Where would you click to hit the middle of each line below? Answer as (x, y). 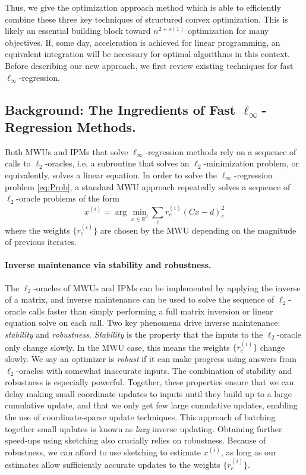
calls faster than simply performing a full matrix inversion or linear (151, 311)
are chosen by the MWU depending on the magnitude (198, 230)
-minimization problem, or (251, 163)
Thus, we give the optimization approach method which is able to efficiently (143, 7)
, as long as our (249, 452)
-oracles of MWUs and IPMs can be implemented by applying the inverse (167, 287)
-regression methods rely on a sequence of (221, 151)
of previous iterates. (41, 242)
